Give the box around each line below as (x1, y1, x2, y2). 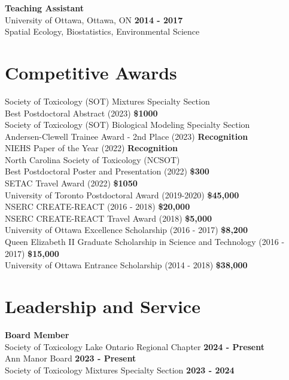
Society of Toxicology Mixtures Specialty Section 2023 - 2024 (5, 363, 235, 376)
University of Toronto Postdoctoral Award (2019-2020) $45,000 (5, 188, 239, 201)
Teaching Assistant (5, 2, 84, 14)
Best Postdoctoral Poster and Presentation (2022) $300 (5, 165, 209, 177)
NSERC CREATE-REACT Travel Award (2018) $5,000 (5, 212, 212, 224)
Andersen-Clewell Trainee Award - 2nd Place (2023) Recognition (5, 130, 248, 142)
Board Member (5, 328, 69, 341)
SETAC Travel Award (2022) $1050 (5, 177, 138, 189)
